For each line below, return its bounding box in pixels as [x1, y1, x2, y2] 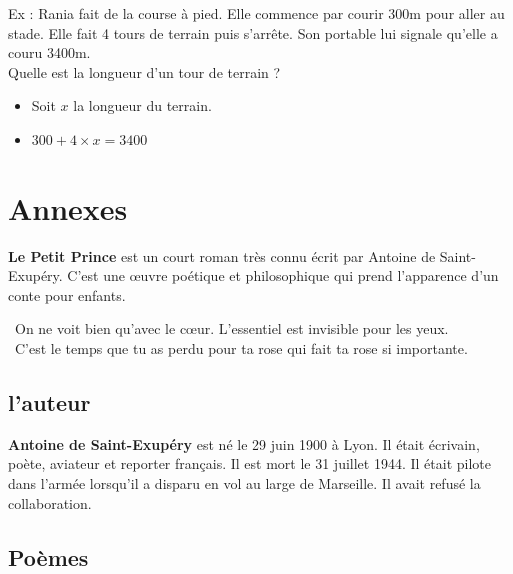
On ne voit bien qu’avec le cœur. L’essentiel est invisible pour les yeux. [14, 318, 449, 339]
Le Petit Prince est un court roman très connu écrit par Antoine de [8, 245, 436, 266]
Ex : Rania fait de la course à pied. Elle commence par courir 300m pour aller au [8, 3, 505, 23]
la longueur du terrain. [73, 95, 212, 116]
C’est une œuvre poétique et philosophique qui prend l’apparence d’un [67, 265, 499, 286]
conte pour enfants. [8, 284, 126, 305]
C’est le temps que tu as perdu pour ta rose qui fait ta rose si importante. [14, 338, 468, 359]
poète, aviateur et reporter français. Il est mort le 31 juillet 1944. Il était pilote [8, 453, 491, 474]
